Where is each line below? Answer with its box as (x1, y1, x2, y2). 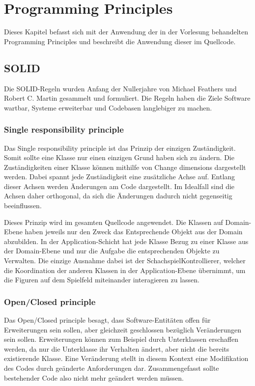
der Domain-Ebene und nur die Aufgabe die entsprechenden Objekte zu (4, 246, 220, 256)
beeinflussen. (4, 200, 42, 211)
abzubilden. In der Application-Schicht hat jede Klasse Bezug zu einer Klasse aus (4, 236, 249, 246)
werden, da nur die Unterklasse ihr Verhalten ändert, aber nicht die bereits (4, 343, 229, 354)
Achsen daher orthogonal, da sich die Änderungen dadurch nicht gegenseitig (4, 191, 232, 201)
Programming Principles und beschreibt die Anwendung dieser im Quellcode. (4, 36, 236, 46)
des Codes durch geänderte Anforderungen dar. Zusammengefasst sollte (4, 363, 219, 373)
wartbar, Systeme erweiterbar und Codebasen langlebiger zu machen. (4, 102, 212, 112)
